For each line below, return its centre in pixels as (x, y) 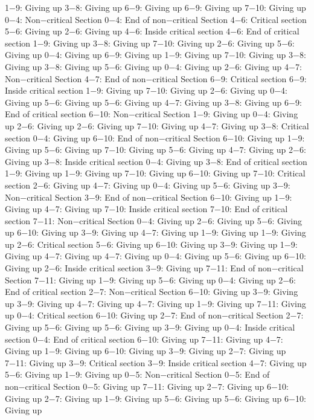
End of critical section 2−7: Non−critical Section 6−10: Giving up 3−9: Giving (152, 292)
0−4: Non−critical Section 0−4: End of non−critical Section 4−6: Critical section (156, 19)
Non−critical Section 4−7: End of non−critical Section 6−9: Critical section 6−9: (156, 78)
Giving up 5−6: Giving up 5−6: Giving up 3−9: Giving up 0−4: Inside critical (150, 327)
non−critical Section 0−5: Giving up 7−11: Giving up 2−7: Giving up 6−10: (147, 386)
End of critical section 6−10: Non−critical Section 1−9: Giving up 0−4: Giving (152, 114)
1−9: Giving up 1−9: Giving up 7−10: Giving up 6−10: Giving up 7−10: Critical (155, 173)
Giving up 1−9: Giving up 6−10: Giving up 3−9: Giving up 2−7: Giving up (146, 351)
